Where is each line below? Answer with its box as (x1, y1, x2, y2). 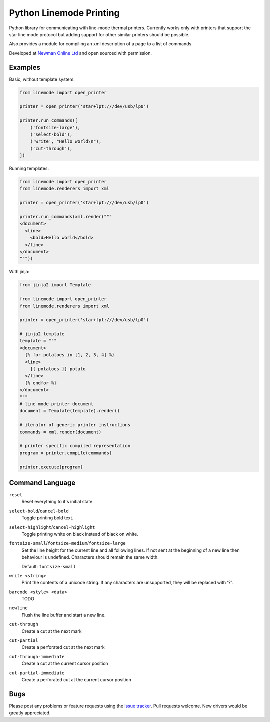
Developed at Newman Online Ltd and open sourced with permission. (9, 50, 152, 56)
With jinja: (9, 269, 30, 275)
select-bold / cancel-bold (9, 508, 69, 514)
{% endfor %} (25, 380, 57, 386)
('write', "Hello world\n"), (30, 139, 102, 144)
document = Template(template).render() (19, 408, 120, 414)
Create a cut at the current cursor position (21, 660, 108, 667)
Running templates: (9, 165, 49, 172)
